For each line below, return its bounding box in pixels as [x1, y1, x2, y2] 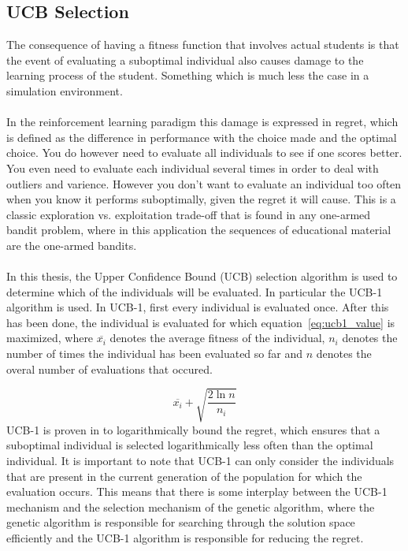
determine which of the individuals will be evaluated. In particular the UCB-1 [6, 283, 383, 300]
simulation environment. [6, 82, 123, 99]
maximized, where [6, 329, 94, 346]
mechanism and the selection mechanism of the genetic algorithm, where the [6, 498, 375, 515]
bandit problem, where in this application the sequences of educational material [6, 222, 391, 238]
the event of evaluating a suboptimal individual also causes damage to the [6, 51, 364, 68]
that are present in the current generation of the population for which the [6, 467, 362, 484]
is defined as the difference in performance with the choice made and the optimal [6, 128, 397, 145]
